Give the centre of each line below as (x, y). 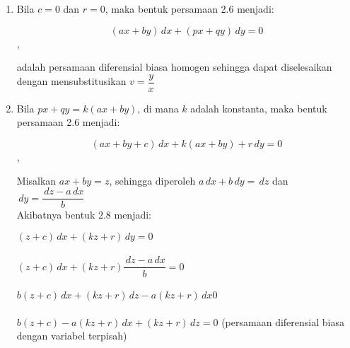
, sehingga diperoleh (152, 180)
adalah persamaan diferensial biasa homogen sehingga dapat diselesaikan (174, 67)
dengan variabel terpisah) (72, 336)
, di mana (158, 108)
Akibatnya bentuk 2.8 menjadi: (84, 215)
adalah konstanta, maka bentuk (259, 108)
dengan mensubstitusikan (71, 81)
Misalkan (36, 180)
